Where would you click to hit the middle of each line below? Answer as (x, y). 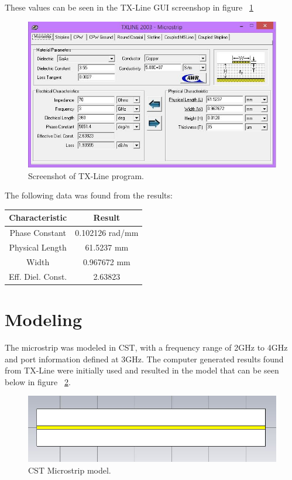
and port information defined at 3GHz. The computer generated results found (144, 359)
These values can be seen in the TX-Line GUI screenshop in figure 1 (129, 7)
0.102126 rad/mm (107, 233)
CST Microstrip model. (70, 470)
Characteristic (38, 217)
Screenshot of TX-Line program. (86, 175)
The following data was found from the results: (89, 195)
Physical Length (38, 247)
